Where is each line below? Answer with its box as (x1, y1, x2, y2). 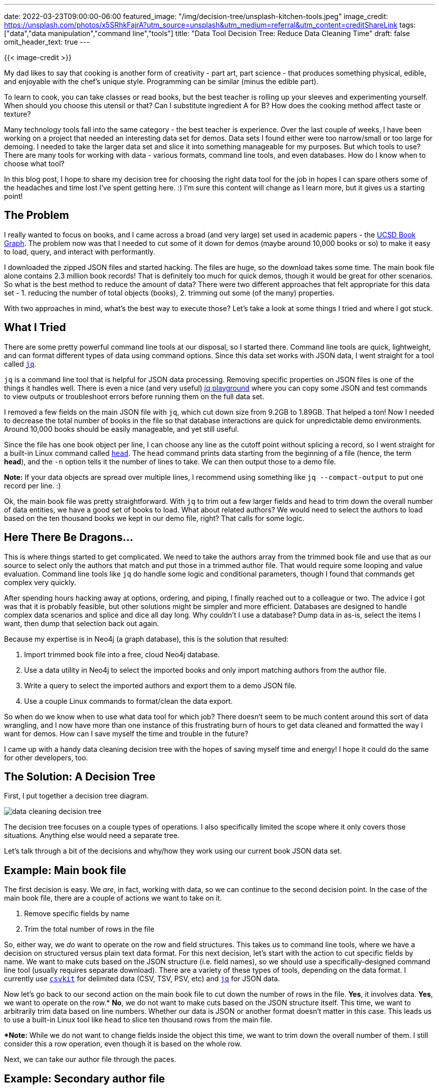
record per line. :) (4, 481, 61, 490)
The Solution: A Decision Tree (4, 770, 155, 783)
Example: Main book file (4, 864, 126, 877)
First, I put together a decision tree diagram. (4, 791, 149, 800)
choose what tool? (4, 159, 65, 168)
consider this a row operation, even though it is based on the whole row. (4, 1039, 242, 1048)
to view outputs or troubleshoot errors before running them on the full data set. (4, 392, 265, 401)
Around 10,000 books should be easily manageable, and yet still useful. (4, 424, 239, 433)
